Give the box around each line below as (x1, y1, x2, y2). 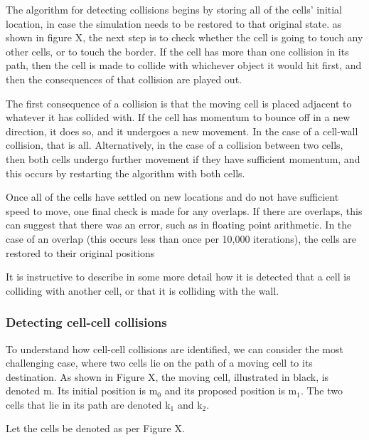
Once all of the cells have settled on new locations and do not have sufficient (6, 189, 339, 204)
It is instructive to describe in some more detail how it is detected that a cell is (6, 269, 351, 284)
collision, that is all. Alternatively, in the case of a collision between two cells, (6, 137, 343, 152)
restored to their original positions (6, 245, 155, 260)
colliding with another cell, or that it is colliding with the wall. (6, 283, 279, 298)
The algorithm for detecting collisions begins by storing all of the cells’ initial (6, 2, 343, 16)
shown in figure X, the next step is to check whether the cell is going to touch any (6, 30, 363, 45)
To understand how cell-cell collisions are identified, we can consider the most (6, 341, 343, 356)
